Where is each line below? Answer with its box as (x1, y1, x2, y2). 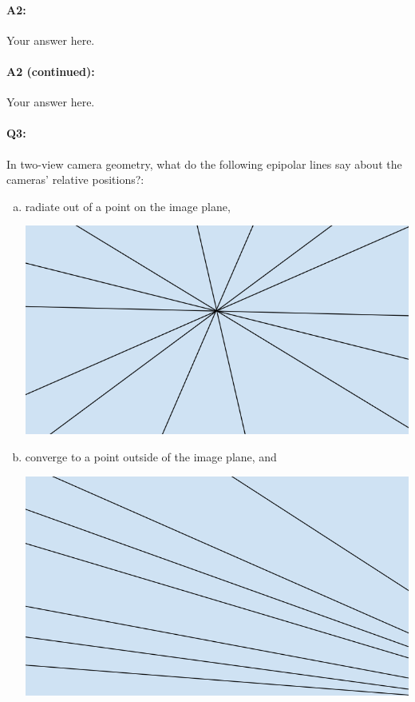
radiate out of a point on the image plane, (25, 197, 231, 214)
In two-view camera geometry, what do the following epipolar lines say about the (6, 155, 402, 172)
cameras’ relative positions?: (6, 171, 144, 188)
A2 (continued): (6, 62, 95, 79)
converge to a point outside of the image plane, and (25, 448, 277, 465)
